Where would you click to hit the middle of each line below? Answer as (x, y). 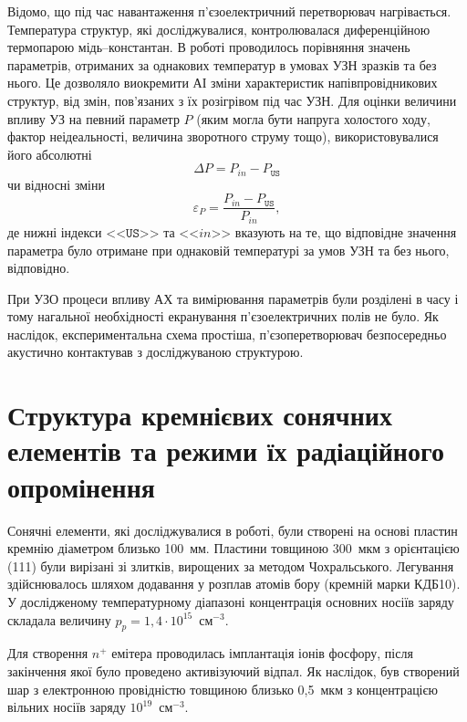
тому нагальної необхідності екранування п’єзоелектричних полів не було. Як (223, 316)
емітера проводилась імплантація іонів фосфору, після (262, 653)
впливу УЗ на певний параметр (93, 118)
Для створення (48, 653)
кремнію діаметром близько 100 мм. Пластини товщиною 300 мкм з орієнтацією (233, 548)
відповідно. (39, 268)
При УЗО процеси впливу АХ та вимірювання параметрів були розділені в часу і (233, 298)
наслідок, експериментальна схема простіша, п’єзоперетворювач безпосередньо (227, 334)
